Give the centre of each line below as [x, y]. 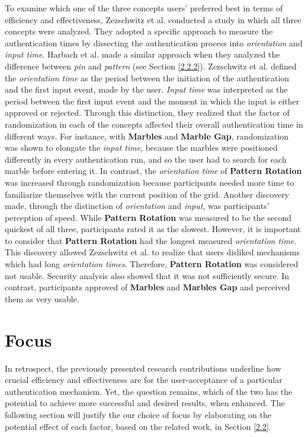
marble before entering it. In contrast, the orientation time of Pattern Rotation [153, 171]
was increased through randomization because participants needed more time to [150, 182]
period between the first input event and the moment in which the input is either [152, 101]
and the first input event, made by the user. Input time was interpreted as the [146, 89]
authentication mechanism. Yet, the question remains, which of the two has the [149, 391]
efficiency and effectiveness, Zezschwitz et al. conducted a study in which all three [153, 19]
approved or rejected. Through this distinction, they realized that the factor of [147, 113]
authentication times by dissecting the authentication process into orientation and [154, 42]
